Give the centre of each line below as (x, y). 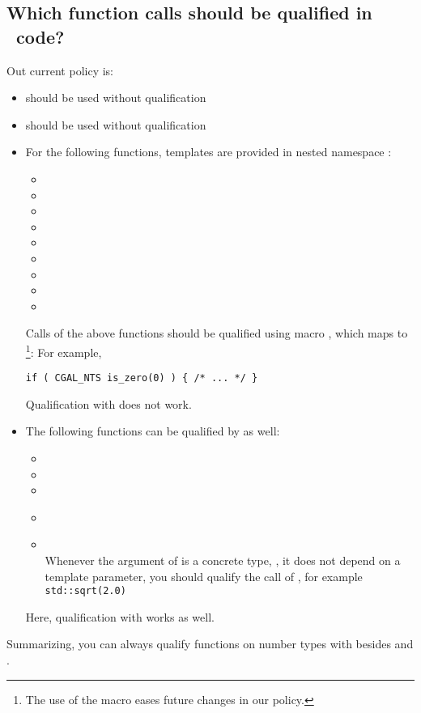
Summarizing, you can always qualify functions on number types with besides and (210, 644)
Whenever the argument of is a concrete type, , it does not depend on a (223, 560)
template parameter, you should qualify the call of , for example (204, 576)
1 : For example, (64, 350)
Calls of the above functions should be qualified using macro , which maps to (217, 333)
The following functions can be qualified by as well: (153, 431)
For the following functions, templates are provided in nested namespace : (208, 152)
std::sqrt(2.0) (85, 591)
